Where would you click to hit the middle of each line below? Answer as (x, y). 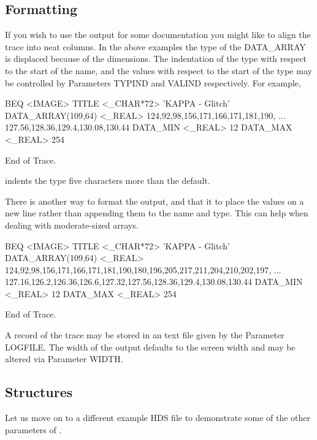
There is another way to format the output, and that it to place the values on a (155, 201)
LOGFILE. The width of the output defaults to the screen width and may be (150, 347)
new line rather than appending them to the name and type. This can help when (157, 213)
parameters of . (33, 429)
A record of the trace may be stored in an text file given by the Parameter (145, 335)
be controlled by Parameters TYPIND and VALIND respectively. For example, (153, 82)
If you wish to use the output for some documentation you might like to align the (158, 35)
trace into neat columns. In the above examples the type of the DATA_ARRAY (155, 46)
